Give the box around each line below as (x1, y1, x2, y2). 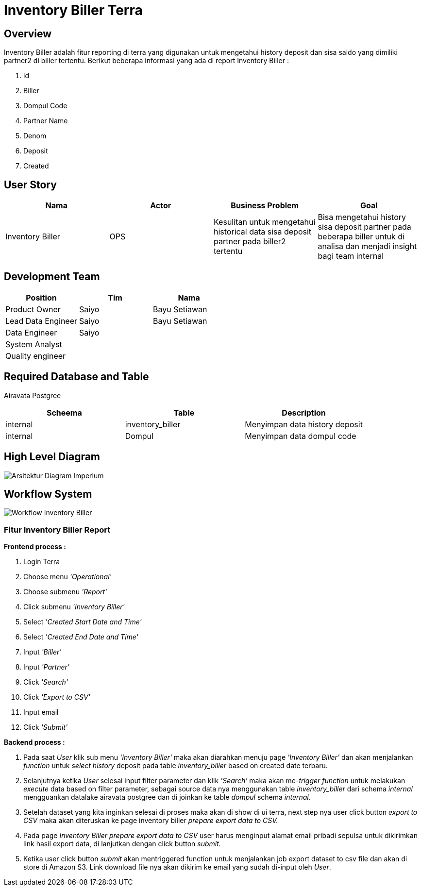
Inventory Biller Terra (4, 2, 143, 18)
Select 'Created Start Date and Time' (23, 618, 142, 626)
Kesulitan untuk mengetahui (214, 217, 316, 227)
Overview (4, 27, 52, 40)
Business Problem (231, 201, 299, 211)
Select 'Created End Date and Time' (23, 633, 138, 641)
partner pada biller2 (214, 236, 286, 247)
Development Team (4, 270, 100, 283)
